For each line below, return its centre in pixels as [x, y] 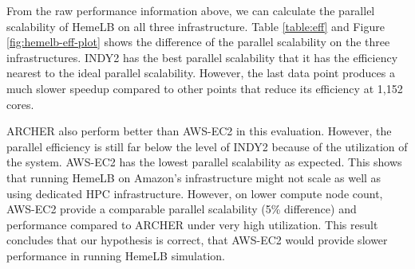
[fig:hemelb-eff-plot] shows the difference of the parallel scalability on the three [198, 42]
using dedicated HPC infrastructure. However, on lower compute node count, [195, 193]
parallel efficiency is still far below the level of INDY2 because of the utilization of [207, 146]
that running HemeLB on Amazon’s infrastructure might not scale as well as [194, 177]
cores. [20, 104]
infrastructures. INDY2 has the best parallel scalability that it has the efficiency [202, 57]
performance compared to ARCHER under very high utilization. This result [192, 224]
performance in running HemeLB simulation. [116, 255]
